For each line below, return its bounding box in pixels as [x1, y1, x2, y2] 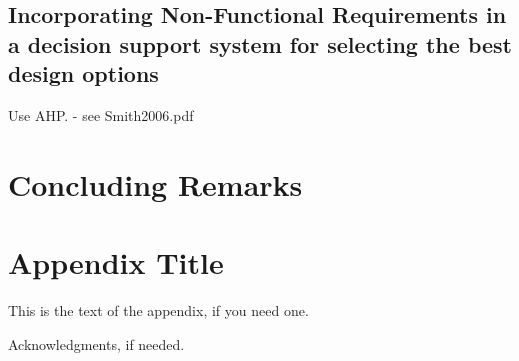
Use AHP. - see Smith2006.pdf [8, 104, 194, 125]
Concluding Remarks [8, 163, 303, 204]
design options [8, 58, 159, 89]
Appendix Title [8, 242, 224, 283]
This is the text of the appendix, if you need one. [8, 300, 309, 321]
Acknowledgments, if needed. [8, 333, 185, 354]
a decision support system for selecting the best [8, 28, 512, 59]
